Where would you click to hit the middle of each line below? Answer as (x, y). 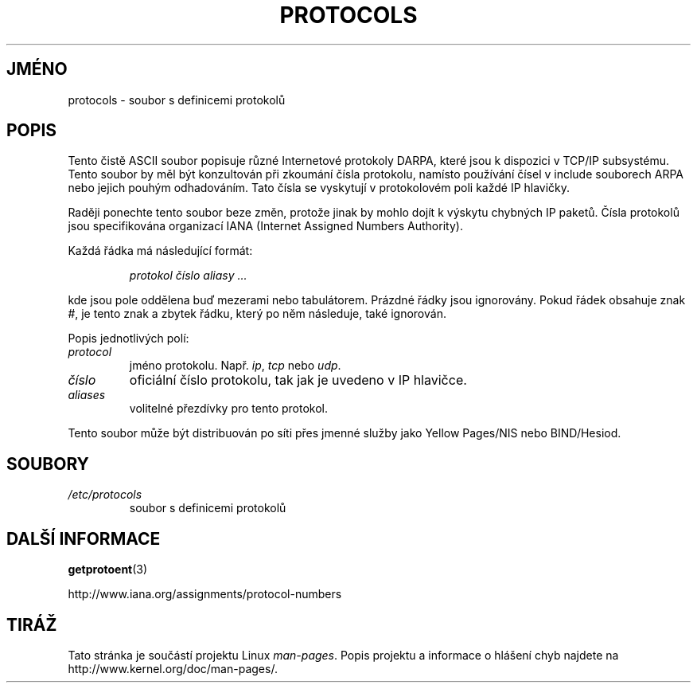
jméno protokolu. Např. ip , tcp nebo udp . (235, 366)
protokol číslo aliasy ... (188, 276)
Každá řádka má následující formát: (160, 251)
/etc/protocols (105, 495)
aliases (87, 395)
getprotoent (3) (108, 570)
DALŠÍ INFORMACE (84, 538)
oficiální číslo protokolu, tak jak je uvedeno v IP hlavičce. (298, 380)
